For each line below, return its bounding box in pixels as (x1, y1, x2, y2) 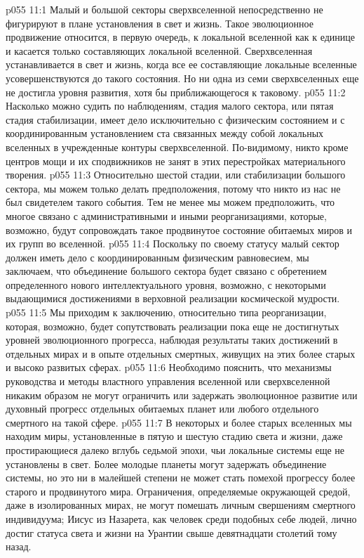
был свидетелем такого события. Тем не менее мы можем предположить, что (6, 195, 335, 209)
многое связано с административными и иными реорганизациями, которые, (6, 208, 327, 223)
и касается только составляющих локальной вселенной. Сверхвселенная (6, 43, 313, 58)
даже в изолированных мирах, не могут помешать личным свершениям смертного (6, 498, 356, 512)
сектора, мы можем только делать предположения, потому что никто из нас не (6, 181, 341, 195)
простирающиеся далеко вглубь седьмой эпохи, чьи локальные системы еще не (6, 443, 345, 457)
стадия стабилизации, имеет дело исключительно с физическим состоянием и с (6, 112, 345, 126)
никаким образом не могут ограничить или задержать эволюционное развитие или (6, 387, 358, 402)
